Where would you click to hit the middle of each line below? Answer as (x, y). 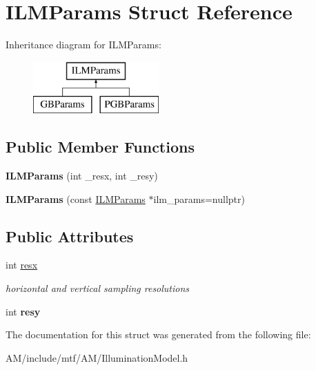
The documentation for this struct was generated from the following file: (158, 334)
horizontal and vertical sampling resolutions (98, 288)
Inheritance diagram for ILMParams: (83, 45)
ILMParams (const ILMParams (76, 198)
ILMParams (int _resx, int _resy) (82, 176)
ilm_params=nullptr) (199, 198)
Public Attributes (70, 236)
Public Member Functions (100, 147)
